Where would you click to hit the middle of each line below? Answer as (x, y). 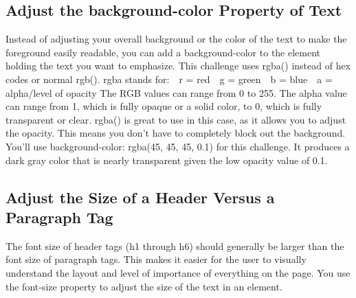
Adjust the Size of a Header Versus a (140, 197)
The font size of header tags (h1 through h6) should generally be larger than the (175, 245)
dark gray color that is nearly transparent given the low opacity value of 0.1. (167, 160)
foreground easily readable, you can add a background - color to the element (163, 52)
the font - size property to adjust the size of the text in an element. (144, 286)
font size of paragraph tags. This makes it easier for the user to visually (156, 259)
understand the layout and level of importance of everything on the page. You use (178, 272)
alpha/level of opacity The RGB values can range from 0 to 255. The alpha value (176, 92)
